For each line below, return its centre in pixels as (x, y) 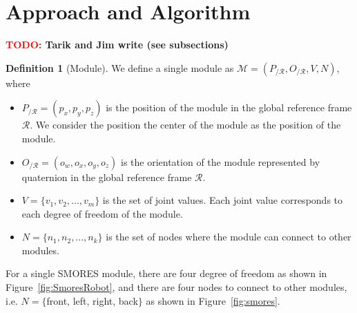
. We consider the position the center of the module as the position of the (185, 125)
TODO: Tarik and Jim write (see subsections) (117, 45)
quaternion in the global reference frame (107, 177)
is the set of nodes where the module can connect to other (229, 237)
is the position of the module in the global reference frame (229, 107)
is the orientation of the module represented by (220, 161)
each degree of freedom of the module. (102, 213)
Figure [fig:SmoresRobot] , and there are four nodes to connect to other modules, (176, 287)
